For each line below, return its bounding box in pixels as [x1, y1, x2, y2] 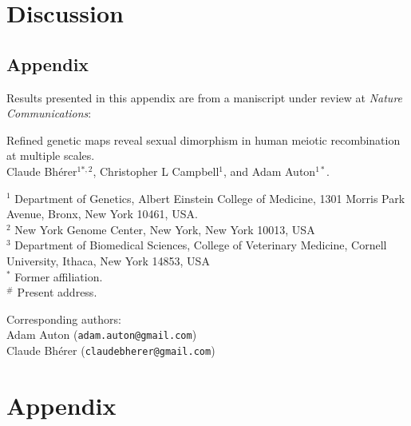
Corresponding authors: [6, 310, 121, 327]
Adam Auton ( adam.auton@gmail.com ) [6, 326, 197, 343]
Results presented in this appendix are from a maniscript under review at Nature [6, 89, 403, 106]
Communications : [6, 105, 92, 121]
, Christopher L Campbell [93, 162, 219, 179]
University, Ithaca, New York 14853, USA [6, 252, 210, 269]
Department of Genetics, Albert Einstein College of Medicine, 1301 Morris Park [14, 189, 405, 206]
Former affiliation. [14, 268, 103, 285]
